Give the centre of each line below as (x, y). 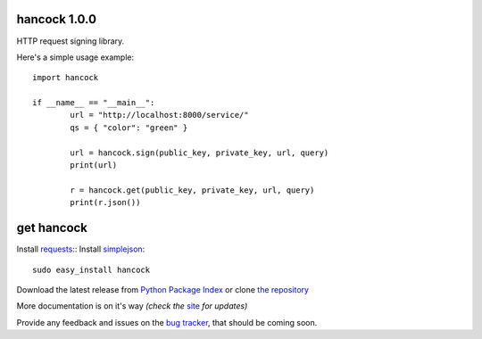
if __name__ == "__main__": (94, 103)
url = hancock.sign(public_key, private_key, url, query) (199, 153)
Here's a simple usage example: (75, 57)
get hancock (52, 228)
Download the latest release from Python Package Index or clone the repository (163, 289)
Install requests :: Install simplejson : (81, 249)
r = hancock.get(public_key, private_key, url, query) (192, 190)
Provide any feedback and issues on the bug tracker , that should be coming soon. (167, 322)
